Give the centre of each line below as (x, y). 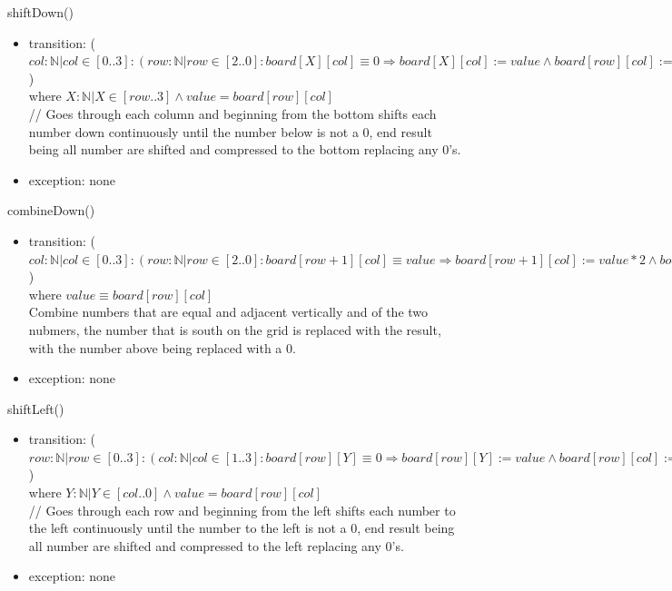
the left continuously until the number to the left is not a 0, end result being (242, 528)
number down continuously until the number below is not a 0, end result (230, 131)
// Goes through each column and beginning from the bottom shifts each (232, 113)
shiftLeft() (36, 408)
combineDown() (51, 210)
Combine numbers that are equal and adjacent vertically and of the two (228, 312)
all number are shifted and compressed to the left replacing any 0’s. (216, 545)
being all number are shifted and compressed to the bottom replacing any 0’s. (245, 149)
